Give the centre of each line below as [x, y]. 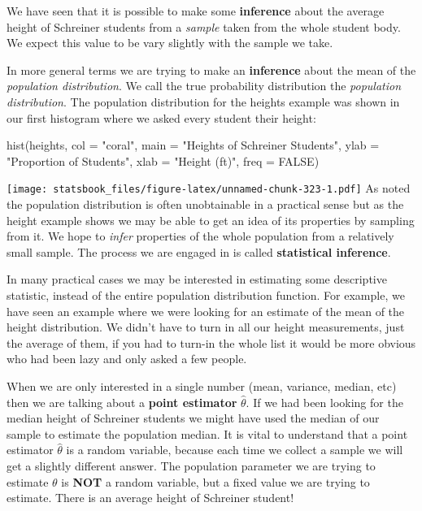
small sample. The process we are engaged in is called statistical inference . [199, 251]
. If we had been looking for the [324, 402]
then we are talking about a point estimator [122, 402]
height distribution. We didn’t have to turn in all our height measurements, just [206, 327]
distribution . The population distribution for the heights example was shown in [203, 101]
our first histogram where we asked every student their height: [161, 117]
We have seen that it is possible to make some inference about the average [196, 11]
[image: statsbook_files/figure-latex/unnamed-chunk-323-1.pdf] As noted [209, 188]
